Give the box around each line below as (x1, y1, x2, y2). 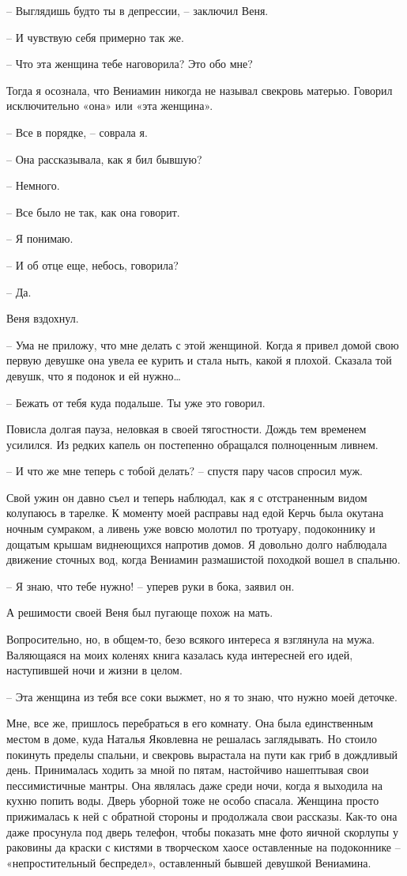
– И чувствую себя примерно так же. (6, 28, 184, 45)
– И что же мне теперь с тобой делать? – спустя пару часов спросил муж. (6, 463, 363, 479)
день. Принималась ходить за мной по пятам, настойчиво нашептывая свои (6, 761, 369, 778)
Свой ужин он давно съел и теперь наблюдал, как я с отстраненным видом (6, 489, 367, 505)
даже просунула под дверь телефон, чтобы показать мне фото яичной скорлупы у (6, 823, 398, 840)
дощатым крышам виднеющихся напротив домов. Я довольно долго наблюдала (6, 535, 387, 552)
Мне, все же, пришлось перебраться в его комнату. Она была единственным (6, 715, 374, 731)
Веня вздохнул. (6, 310, 79, 327)
